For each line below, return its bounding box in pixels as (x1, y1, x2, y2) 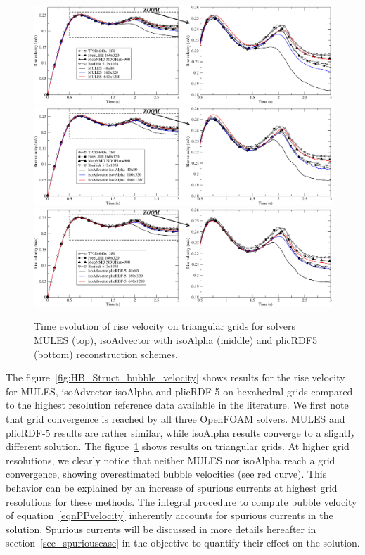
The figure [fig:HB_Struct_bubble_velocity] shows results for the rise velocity (6, 370, 345, 385)
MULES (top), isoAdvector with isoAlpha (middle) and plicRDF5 (34, 332, 317, 347)
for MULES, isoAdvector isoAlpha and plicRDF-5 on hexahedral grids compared (6, 383, 353, 398)
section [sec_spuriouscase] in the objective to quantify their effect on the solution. (6, 535, 360, 550)
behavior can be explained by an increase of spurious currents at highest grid (6, 480, 338, 495)
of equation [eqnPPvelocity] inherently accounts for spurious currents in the (6, 508, 333, 523)
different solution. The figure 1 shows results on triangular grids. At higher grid (6, 439, 350, 454)
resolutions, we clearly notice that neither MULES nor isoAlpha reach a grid (6, 452, 335, 467)
